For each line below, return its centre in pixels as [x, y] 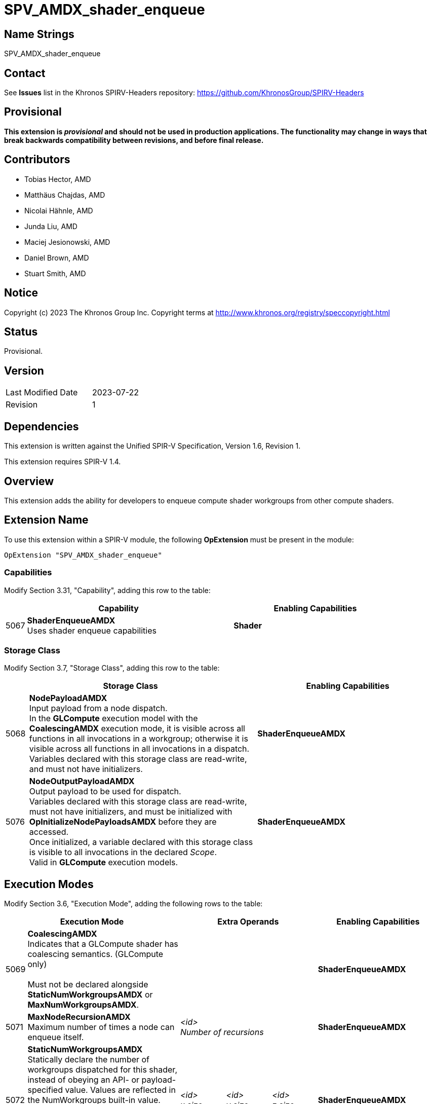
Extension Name [46, 520]
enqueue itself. [56, 1037]
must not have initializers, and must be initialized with [131, 812]
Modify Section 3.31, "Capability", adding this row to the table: [107, 590]
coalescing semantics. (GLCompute [95, 954]
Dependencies [42, 426]
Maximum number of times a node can [101, 1027]
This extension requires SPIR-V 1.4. [63, 462]
